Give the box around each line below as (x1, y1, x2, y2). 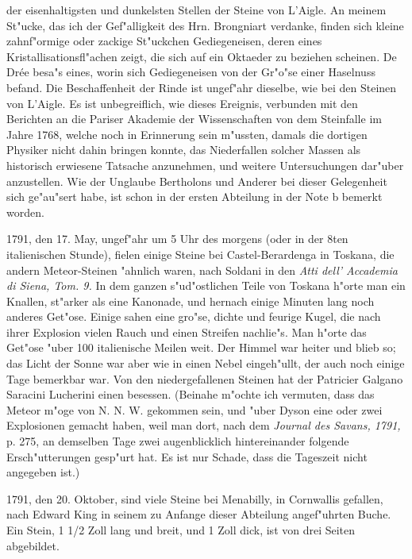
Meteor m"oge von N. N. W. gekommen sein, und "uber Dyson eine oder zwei (6, 401, 383, 418)
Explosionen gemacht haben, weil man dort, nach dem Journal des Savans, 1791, (6, 417, 401, 434)
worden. (6, 203, 44, 220)
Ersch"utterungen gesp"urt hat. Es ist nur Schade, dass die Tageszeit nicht (6, 448, 368, 465)
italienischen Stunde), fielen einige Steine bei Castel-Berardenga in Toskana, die (6, 245, 395, 262)
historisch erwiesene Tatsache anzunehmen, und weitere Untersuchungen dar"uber (6, 156, 404, 173)
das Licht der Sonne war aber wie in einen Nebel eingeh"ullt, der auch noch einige (6, 355, 405, 372)
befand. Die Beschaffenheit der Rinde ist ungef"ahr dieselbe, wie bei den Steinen (6, 79, 397, 95)
